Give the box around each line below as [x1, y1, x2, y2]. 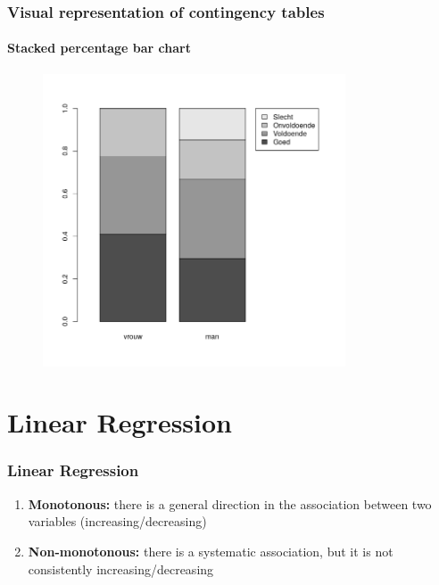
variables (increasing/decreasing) [28, 512, 207, 531]
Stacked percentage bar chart [7, 38, 191, 57]
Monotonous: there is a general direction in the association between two [28, 494, 432, 513]
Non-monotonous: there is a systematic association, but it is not [28, 541, 393, 560]
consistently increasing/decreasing [28, 559, 214, 578]
